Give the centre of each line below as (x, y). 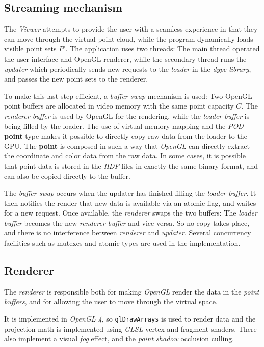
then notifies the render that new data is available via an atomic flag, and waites (130, 203)
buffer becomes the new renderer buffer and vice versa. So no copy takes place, (127, 222)
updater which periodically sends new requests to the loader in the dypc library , (128, 69)
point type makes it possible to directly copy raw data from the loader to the (126, 136)
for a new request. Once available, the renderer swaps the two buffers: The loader (131, 213)
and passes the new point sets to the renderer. (76, 79)
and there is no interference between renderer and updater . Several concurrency (128, 233)
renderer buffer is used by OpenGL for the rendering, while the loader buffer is (127, 115)
